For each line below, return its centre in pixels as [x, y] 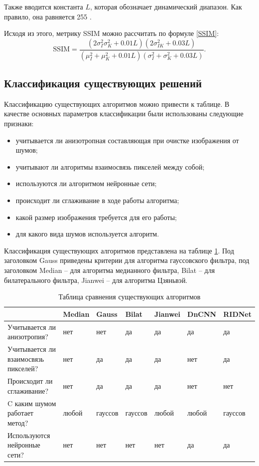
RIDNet [237, 314]
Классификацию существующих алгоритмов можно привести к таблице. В [117, 104]
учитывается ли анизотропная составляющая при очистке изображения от [127, 140]
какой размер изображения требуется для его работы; [96, 217]
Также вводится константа [44, 6]
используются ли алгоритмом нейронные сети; [86, 183]
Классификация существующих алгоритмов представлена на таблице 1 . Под [119, 250]
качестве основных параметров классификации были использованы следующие [124, 114]
